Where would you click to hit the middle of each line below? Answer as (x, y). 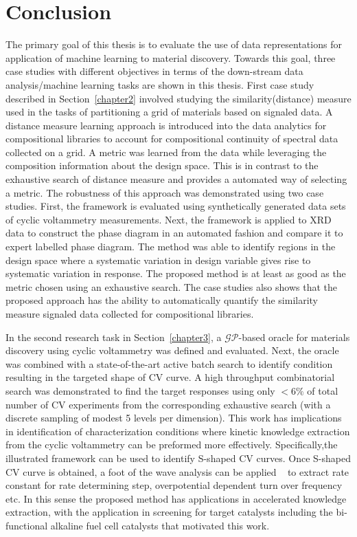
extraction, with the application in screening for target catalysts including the (169, 512)
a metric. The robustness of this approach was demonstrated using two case (165, 192)
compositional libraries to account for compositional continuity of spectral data (172, 139)
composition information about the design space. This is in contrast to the (162, 165)
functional (27, 525)
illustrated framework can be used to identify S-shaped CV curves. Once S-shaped (178, 458)
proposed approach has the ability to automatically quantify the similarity (162, 300)
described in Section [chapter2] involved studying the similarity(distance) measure (178, 98)
